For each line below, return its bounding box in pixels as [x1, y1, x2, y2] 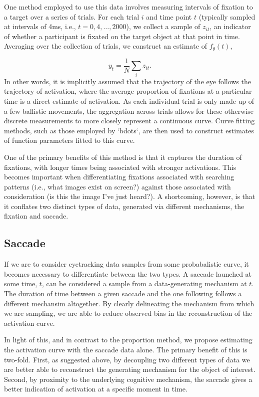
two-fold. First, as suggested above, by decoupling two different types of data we [4, 354, 250, 364]
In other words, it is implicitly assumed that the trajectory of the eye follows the [4, 76, 251, 86]
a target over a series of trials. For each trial [4, 11, 139, 22]
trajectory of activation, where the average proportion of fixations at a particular [4, 86, 252, 96]
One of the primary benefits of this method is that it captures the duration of [4, 151, 242, 162]
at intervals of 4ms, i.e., [4, 21, 76, 32]
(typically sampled [198, 11, 255, 22]
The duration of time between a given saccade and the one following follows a [4, 288, 242, 299]
